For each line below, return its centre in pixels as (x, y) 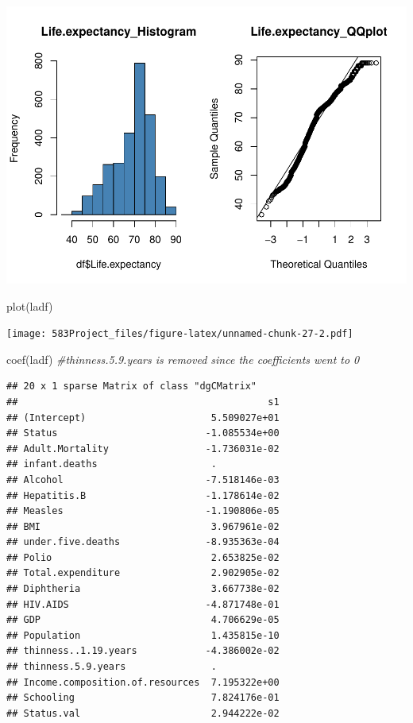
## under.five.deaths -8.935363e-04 (143, 542)
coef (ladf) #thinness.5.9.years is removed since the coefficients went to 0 (183, 359)
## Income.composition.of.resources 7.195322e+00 (143, 682)
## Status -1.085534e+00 (143, 433)
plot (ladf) (30, 305)
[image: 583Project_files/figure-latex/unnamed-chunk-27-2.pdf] (180, 334)
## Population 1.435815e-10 (143, 635)
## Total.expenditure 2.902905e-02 (143, 573)
